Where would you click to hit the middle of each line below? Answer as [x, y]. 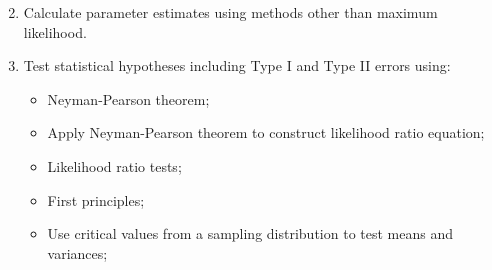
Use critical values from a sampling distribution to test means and [250, 233]
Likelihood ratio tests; [114, 165]
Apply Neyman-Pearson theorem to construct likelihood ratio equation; [266, 132]
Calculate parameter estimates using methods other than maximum [230, 12]
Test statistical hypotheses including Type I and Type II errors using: [237, 65]
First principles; [96, 199]
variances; [77, 252]
